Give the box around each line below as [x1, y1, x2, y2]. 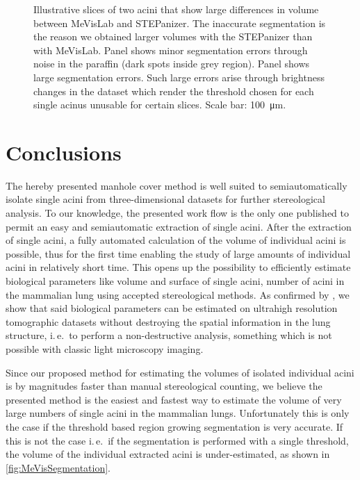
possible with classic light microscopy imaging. [6, 342, 204, 356]
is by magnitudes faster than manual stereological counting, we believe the [6, 379, 322, 393]
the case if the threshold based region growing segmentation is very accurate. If [6, 419, 343, 433]
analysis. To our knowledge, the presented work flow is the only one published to [6, 206, 350, 220]
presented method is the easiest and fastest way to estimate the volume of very [6, 392, 342, 406]
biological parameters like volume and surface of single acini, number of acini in [6, 274, 345, 288]
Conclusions [6, 138, 122, 166]
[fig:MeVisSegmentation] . [6, 460, 111, 474]
